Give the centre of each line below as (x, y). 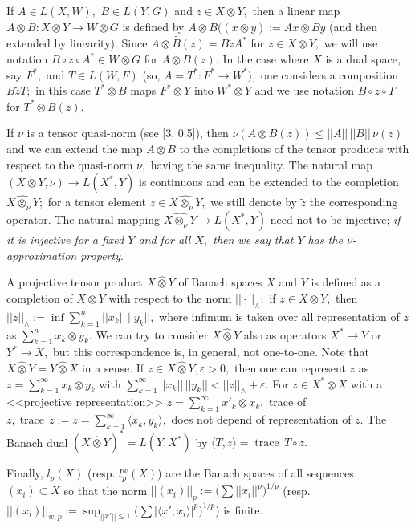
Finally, (25, 473)
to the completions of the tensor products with (294, 148)
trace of (287, 402)
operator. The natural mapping (83, 219)
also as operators (285, 334)
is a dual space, (363, 59)
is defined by (153, 26)
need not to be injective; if (335, 219)
